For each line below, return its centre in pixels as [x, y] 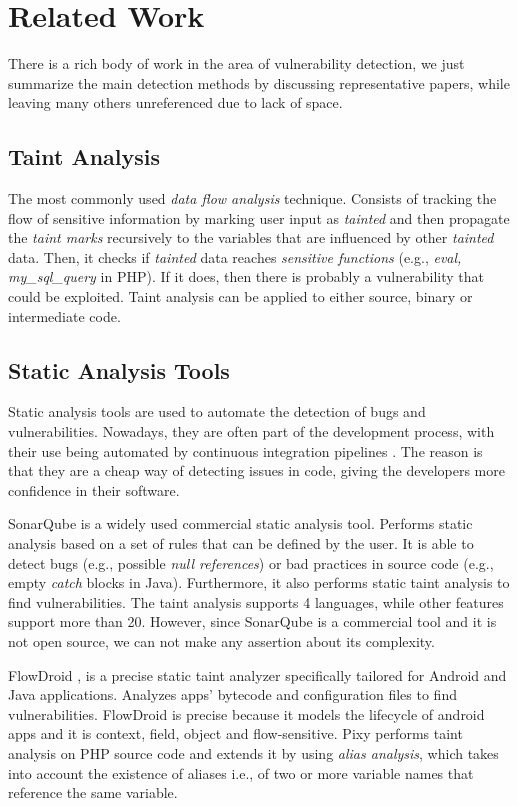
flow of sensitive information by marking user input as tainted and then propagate [259, 217]
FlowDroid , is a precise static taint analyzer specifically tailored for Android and [257, 674]
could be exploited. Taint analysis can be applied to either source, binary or [240, 296]
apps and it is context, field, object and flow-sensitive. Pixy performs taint [235, 733]
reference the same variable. [93, 792]
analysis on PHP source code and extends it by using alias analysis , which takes [253, 752]
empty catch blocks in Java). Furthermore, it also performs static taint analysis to [259, 582]
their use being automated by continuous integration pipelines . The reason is [245, 450]
